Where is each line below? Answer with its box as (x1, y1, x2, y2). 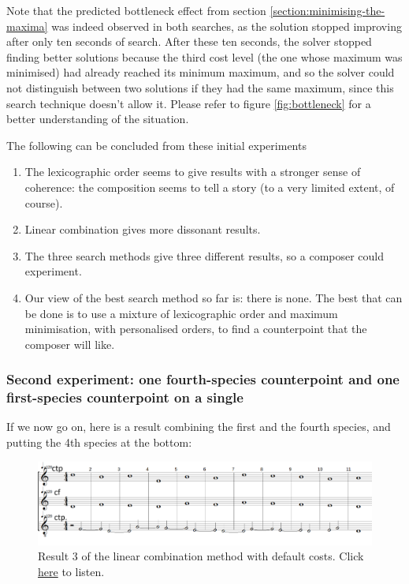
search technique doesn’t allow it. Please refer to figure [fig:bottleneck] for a (6, 95, 371, 111)
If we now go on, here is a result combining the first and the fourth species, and (6, 418, 391, 435)
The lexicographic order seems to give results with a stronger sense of (24, 163, 361, 180)
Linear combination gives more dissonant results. (24, 221, 261, 238)
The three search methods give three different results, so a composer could (24, 247, 385, 264)
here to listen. (38, 563, 105, 579)
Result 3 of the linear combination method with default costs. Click (38, 548, 364, 564)
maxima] (6, 17, 48, 34)
